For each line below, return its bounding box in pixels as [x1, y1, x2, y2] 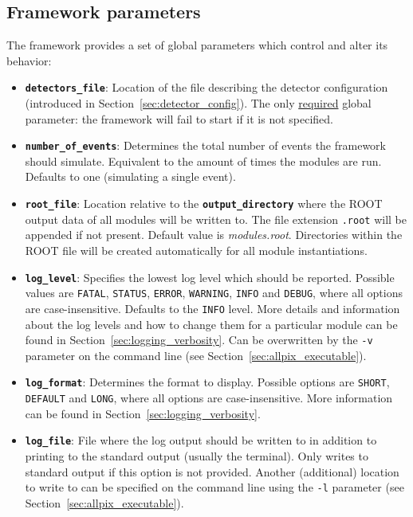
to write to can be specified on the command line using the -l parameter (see [25, 479, 404, 495]
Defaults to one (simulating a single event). [25, 168, 236, 185]
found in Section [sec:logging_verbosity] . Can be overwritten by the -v [25, 331, 373, 348]
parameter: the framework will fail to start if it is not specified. [25, 110, 333, 127]
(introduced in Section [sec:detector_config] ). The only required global [25, 95, 372, 112]
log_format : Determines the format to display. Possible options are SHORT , [25, 374, 390, 390]
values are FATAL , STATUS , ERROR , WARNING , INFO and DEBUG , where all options [25, 284, 403, 301]
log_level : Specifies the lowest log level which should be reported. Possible [25, 268, 395, 285]
